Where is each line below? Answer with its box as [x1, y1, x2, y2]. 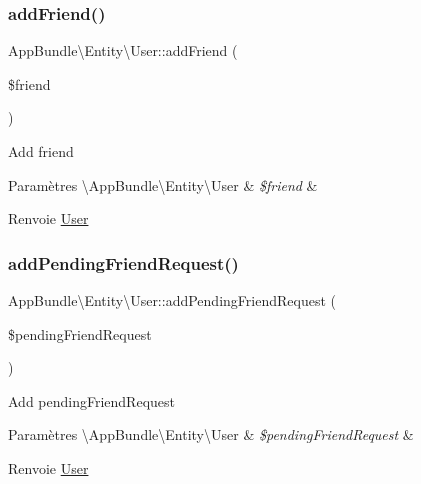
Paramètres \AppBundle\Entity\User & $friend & [8, 174, 318, 195]
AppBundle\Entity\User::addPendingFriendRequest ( [8, 290, 336, 310]
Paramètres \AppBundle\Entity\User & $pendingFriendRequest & [8, 424, 414, 445]
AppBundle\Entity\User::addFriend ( [8, 40, 238, 61]
